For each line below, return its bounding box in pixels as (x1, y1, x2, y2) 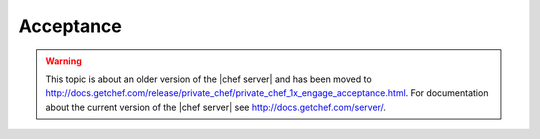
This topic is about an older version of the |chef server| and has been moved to (45, 73, 372, 85)
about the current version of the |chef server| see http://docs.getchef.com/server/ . (45, 101, 387, 113)
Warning (45, 55, 82, 67)
